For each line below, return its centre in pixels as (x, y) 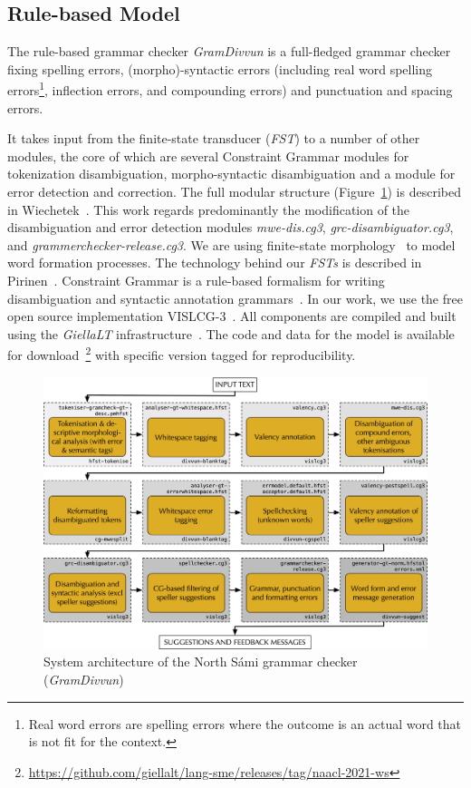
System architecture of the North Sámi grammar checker (201, 662)
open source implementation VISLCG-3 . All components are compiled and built (232, 316)
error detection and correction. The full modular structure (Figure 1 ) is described (234, 192)
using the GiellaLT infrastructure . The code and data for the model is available (231, 333)
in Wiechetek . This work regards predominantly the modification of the (209, 209)
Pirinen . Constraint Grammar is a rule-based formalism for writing (196, 280)
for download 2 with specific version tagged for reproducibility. (182, 354)
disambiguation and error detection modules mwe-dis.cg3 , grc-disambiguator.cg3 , (231, 227)
